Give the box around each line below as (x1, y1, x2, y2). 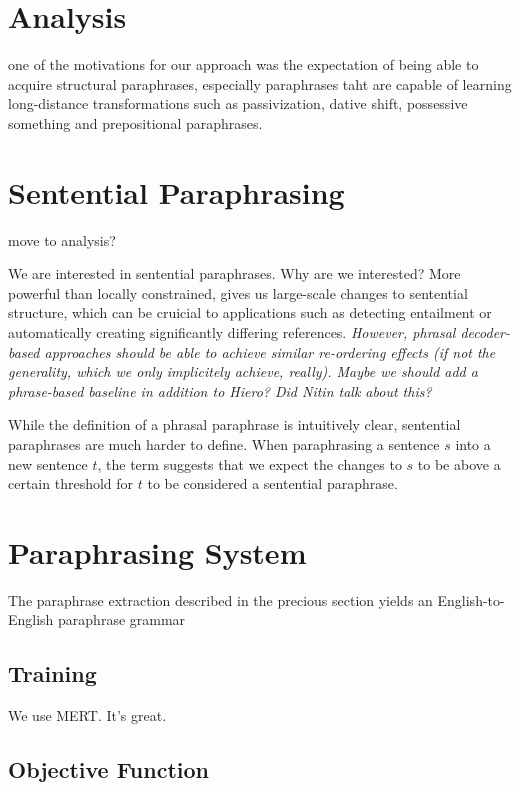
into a (455, 433, 491, 454)
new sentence (8, 453, 88, 474)
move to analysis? (8, 229, 116, 250)
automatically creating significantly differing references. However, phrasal (8, 322, 456, 342)
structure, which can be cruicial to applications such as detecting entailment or (8, 302, 492, 323)
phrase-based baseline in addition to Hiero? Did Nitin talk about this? (8, 380, 432, 401)
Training (8, 658, 97, 689)
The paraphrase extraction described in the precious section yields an (8, 589, 433, 610)
